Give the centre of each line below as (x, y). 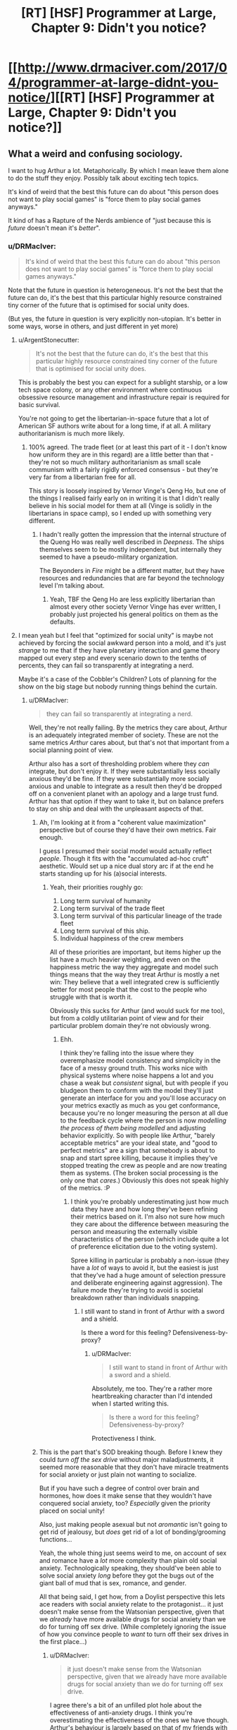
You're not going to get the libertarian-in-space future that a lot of (114, 418)
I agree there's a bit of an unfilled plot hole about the (126, 1705)
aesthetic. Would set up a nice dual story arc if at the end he (126, 866)
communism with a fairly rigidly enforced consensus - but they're (123, 470)
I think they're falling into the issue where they (127, 1053)
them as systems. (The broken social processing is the (139, 1173)
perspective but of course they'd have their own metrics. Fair (128, 830)
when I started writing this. (130, 1404)
